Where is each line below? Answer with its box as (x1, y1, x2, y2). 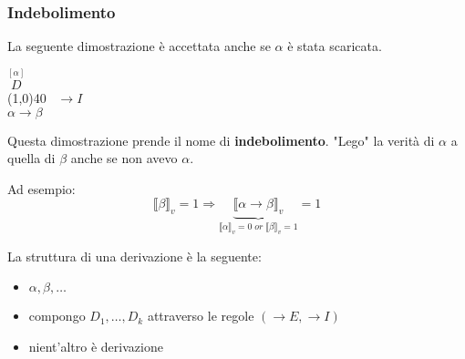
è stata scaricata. (287, 36, 382, 56)
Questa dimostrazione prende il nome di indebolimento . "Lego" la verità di (7, 130, 435, 149)
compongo (28, 306, 86, 325)
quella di (7, 149, 56, 168)
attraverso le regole (147, 306, 254, 325)
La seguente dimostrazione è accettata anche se (7, 36, 271, 56)
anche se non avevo (70, 149, 178, 168)
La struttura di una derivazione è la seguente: (7, 246, 262, 265)
